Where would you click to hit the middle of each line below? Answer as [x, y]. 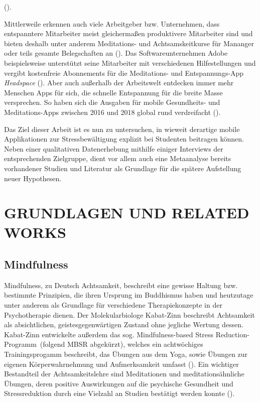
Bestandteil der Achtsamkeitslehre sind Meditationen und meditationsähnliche [124, 374]
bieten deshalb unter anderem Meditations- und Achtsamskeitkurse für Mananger [129, 43]
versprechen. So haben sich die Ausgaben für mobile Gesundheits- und [112, 102]
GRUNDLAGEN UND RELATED [127, 213]
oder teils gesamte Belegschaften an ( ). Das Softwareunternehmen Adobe [116, 53]
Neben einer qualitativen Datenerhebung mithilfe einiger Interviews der [114, 148]
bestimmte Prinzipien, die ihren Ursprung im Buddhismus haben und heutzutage [129, 295]
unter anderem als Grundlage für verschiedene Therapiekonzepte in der [113, 305]
